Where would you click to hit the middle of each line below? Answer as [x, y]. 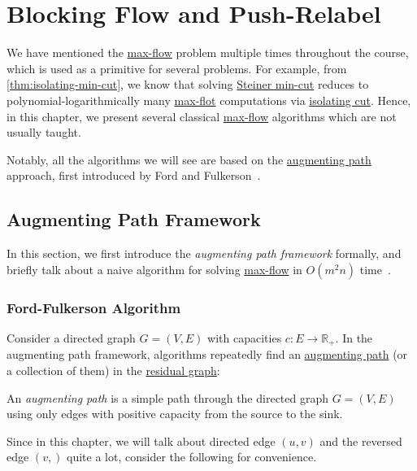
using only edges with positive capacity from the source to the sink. [175, 414]
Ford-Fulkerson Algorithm [94, 307]
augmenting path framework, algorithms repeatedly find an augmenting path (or [207, 354]
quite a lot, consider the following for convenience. [192, 457]
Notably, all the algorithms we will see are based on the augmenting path [189, 159]
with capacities [245, 337]
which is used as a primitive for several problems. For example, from [177, 68]
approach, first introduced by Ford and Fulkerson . [134, 175]
